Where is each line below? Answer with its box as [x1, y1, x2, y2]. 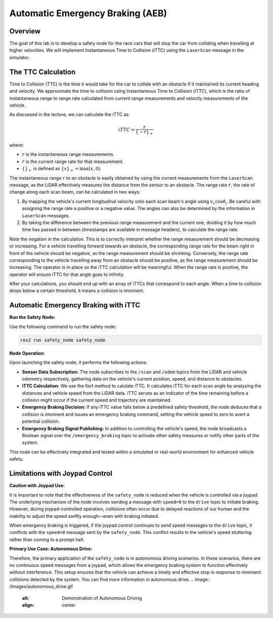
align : [22, 602, 34, 608]
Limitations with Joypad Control [9, 469, 112, 478]
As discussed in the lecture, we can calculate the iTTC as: [9, 111, 130, 117]
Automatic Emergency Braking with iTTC [9, 301, 141, 310]
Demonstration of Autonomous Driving [62, 595, 143, 601]
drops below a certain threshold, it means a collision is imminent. [9, 287, 145, 294]
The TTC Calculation [9, 67, 76, 76]
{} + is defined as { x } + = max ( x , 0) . [22, 166, 102, 173]
